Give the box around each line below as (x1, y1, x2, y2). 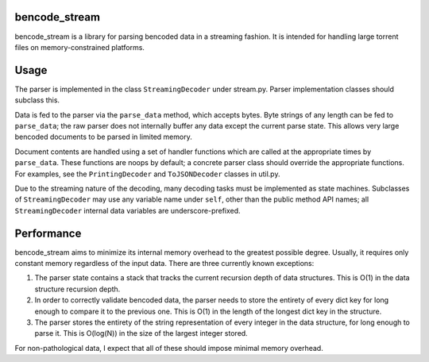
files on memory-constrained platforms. (14, 42, 145, 52)
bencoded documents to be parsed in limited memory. (14, 132, 192, 142)
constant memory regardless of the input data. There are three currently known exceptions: (14, 259, 315, 268)
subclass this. (14, 95, 60, 105)
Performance (14, 226, 82, 240)
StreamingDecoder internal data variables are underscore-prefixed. (14, 206, 242, 215)
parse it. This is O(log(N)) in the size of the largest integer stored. (34, 329, 248, 338)
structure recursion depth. (34, 284, 121, 294)
